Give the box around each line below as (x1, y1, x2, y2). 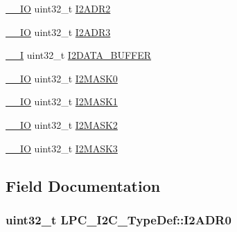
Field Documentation (6, 175, 161, 196)
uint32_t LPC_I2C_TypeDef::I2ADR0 (6, 211, 231, 228)
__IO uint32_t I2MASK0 (6, 71, 118, 85)
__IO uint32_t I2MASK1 (6, 94, 118, 109)
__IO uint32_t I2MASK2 (6, 117, 118, 132)
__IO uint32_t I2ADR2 (6, 1, 111, 15)
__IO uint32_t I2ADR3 (6, 24, 111, 39)
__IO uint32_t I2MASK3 (6, 141, 118, 155)
